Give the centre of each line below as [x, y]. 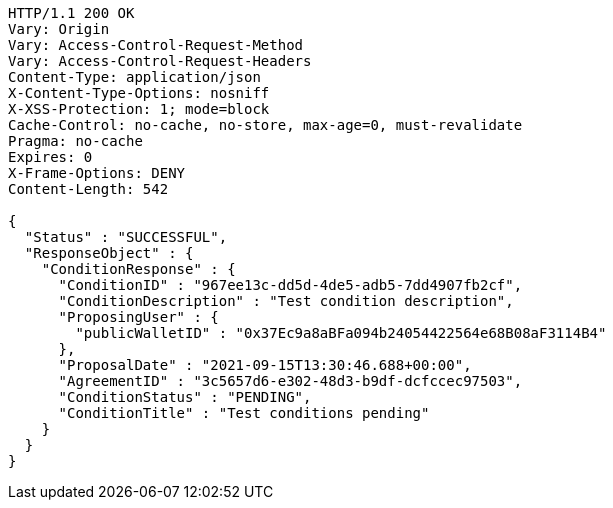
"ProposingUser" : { [138, 317]
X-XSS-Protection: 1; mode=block [139, 109]
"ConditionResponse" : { [138, 269]
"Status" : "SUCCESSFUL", [126, 237]
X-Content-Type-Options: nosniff [139, 93]
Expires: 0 [50, 157]
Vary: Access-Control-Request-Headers [160, 61]
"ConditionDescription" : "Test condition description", [286, 301]
